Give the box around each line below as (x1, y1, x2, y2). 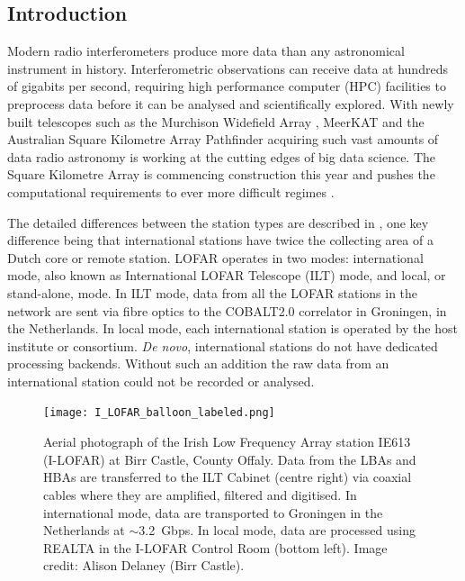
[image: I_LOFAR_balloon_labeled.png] (43, 406, 275, 420)
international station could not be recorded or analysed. (7, 371, 315, 390)
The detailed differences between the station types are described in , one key (7, 213, 429, 231)
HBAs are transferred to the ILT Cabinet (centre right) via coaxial (43, 468, 412, 486)
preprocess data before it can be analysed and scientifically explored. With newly (7, 94, 454, 113)
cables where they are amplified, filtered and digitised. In (43, 485, 357, 504)
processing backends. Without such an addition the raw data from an (7, 354, 389, 373)
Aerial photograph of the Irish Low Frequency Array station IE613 (43, 432, 411, 451)
